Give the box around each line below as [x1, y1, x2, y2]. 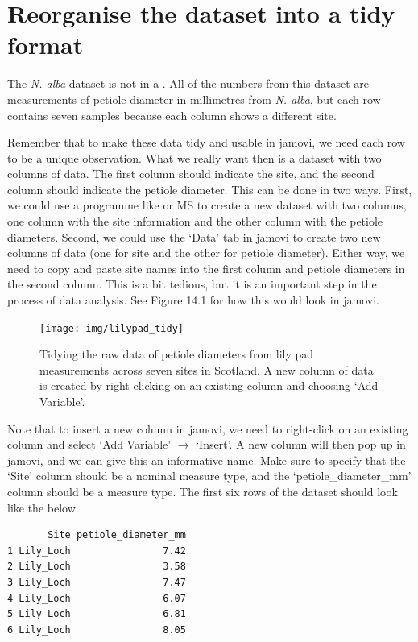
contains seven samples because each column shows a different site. [7, 106, 337, 123]
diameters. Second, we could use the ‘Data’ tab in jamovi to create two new [7, 228, 381, 245]
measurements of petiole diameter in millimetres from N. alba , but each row [7, 90, 381, 107]
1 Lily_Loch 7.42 [7, 545, 186, 557]
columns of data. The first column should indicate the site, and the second [7, 165, 375, 182]
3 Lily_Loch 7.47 [7, 577, 186, 588]
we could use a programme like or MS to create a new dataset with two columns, [7, 197, 407, 213]
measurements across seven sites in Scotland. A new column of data [39, 361, 374, 378]
